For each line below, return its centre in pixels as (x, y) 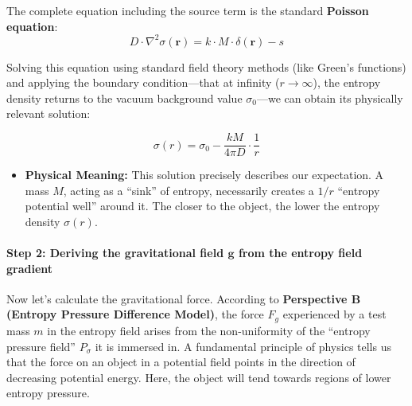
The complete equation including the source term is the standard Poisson (188, 10)
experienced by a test (334, 314)
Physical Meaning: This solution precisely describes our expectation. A (204, 175)
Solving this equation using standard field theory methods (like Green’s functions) (206, 66)
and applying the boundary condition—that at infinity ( (143, 82)
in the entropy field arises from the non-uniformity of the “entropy (209, 330)
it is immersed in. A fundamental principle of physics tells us (243, 346)
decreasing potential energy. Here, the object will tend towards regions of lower (199, 377)
